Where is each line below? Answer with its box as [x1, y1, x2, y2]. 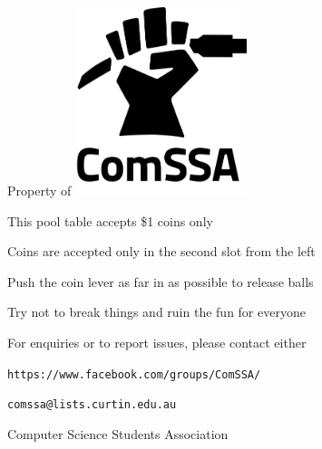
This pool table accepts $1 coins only [7, 211, 213, 230]
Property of [7, 181, 72, 200]
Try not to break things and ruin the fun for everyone [7, 302, 306, 321]
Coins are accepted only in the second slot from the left [7, 242, 316, 261]
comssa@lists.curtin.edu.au [7, 398, 177, 412]
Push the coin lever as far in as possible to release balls [7, 272, 314, 291]
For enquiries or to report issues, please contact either [7, 333, 307, 352]
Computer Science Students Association [7, 424, 229, 443]
